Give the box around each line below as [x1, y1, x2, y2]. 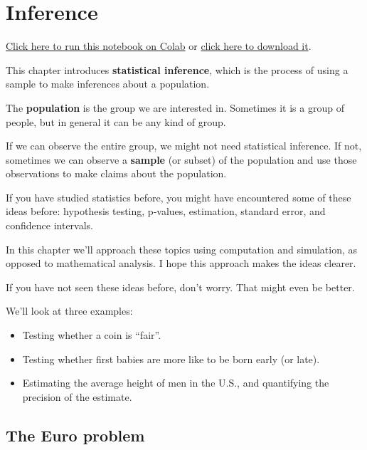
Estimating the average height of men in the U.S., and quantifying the [22, 375, 329, 390]
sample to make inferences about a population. [6, 76, 210, 91]
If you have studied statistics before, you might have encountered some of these [6, 189, 351, 204]
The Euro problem [6, 424, 145, 446]
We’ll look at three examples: [6, 303, 133, 318]
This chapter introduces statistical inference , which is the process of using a [6, 62, 349, 77]
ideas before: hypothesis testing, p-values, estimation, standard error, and [6, 204, 326, 219]
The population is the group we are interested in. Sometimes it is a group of [6, 100, 344, 115]
